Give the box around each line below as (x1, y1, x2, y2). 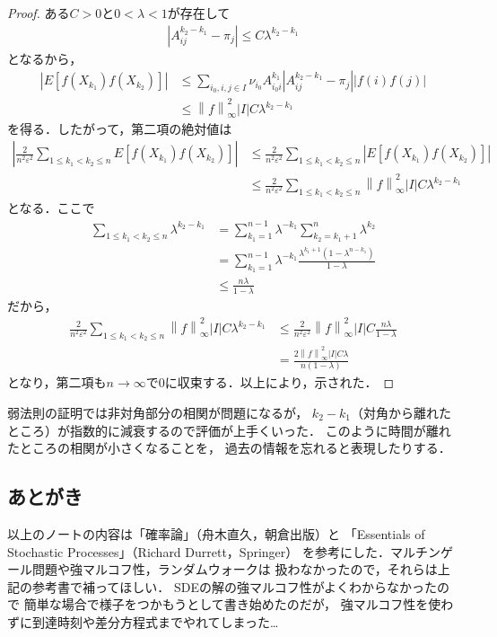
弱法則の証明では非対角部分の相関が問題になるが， (7, 403, 309, 421)
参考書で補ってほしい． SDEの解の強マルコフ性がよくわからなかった (31, 577, 437, 596)
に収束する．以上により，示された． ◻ (164, 373, 395, 392)
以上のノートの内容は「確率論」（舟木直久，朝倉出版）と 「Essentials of (7, 524, 425, 543)
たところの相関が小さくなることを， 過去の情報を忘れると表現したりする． (7, 438, 451, 457)
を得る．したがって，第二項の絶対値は (7, 119, 232, 137)
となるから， (7, 49, 83, 67)
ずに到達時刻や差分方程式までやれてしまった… (7, 612, 279, 631)
